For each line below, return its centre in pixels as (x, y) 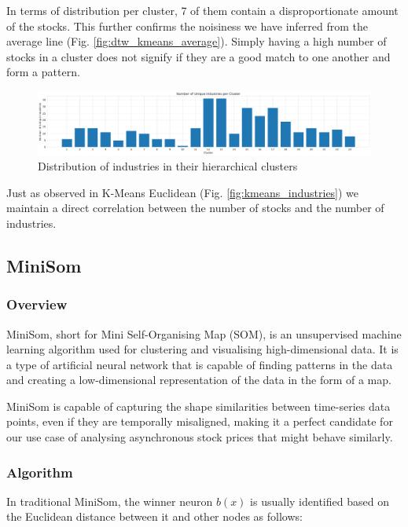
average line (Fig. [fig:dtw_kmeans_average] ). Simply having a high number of (197, 41)
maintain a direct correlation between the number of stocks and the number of (195, 208)
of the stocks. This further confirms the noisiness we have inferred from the (187, 26)
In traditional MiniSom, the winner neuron (110, 501)
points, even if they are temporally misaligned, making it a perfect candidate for (200, 421)
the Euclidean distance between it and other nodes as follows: (154, 516)
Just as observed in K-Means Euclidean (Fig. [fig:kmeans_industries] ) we (183, 192)
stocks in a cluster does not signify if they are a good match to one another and (198, 56)
